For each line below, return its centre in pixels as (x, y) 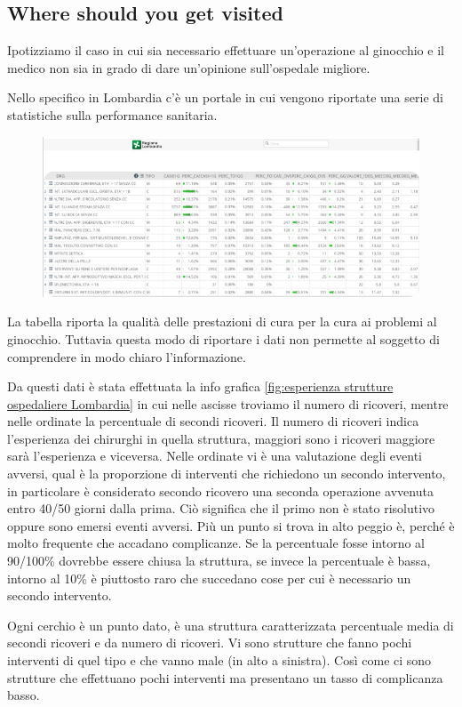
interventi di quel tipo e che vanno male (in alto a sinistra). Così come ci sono (219, 660)
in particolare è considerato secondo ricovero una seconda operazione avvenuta (220, 490)
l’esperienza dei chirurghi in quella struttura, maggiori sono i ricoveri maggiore (221, 438)
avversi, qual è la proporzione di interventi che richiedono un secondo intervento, (227, 474)
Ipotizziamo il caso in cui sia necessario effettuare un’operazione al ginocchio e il (226, 50)
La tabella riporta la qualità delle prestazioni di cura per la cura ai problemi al (222, 321)
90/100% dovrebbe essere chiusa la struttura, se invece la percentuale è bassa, (219, 561)
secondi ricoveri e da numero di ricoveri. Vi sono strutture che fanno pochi (210, 643)
